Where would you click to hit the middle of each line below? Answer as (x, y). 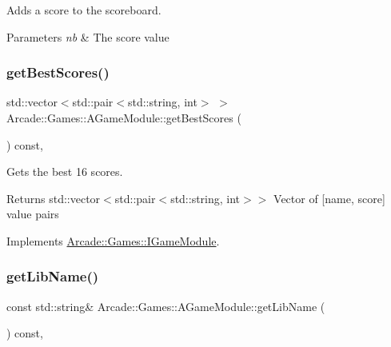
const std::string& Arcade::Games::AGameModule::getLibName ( (166, 306)
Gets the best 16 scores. (65, 172)
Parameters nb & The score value (88, 36)
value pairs (33, 214)
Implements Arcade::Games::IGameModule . (113, 240)
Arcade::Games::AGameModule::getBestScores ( (124, 118)
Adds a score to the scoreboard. (84, 10)
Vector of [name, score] (329, 198)
